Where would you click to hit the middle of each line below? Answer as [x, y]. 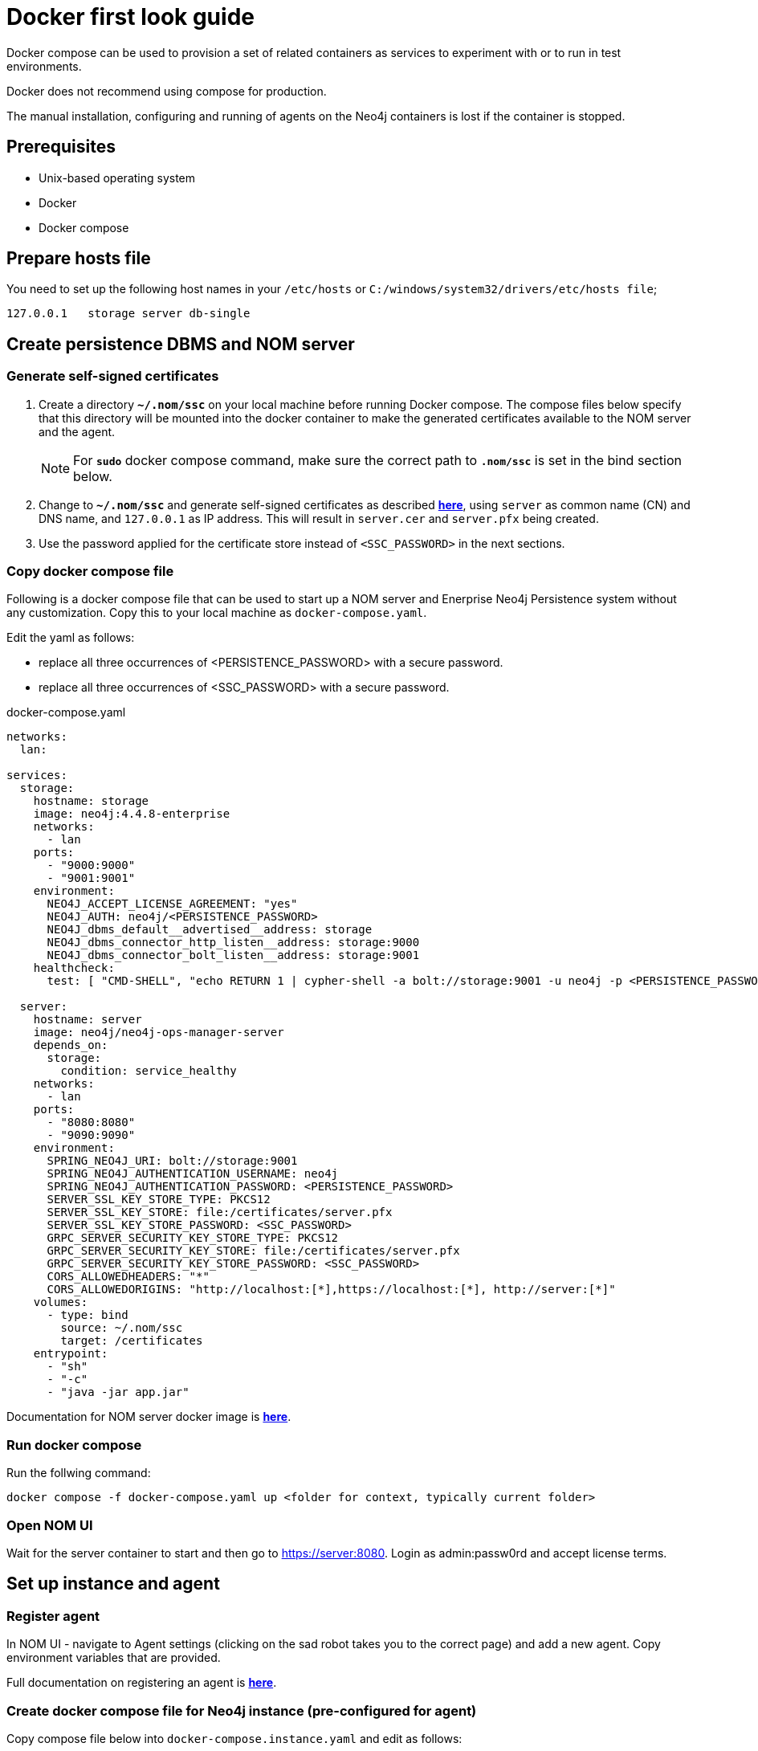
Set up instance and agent [113, 1584]
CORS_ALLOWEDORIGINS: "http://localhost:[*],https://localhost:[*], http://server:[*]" [331, 1290]
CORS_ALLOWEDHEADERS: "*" [128, 1277]
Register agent [53, 1616]
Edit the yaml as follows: [71, 638]
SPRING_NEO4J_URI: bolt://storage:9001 [172, 1161]
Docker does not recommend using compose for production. [167, 91]
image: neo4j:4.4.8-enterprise [132, 814]
